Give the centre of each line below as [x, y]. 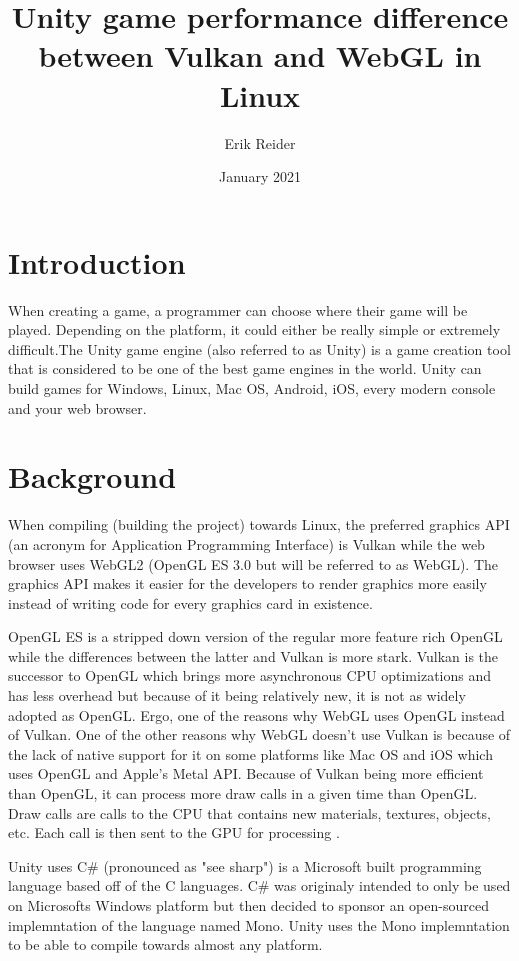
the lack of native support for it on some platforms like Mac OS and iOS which [250, 753]
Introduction [97, 261]
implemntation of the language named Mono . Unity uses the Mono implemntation [259, 924]
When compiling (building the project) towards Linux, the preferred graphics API [259, 524]
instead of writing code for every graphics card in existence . [190, 602]
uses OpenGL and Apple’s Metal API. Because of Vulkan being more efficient [246, 773]
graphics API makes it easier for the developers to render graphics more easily [247, 583]
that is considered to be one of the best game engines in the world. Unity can [245, 368]
